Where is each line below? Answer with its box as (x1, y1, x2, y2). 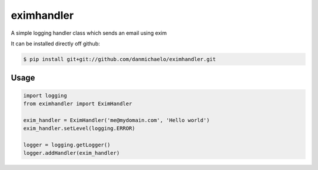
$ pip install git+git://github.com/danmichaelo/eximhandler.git (23, 56, 216, 62)
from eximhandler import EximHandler (23, 100, 132, 107)
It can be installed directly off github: (11, 40, 100, 47)
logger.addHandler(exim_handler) (23, 150, 120, 156)
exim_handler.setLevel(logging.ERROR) (23, 125, 135, 132)
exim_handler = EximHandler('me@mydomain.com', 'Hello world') (23, 116, 210, 124)
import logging (23, 92, 67, 99)
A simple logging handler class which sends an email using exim (11, 29, 167, 36)
